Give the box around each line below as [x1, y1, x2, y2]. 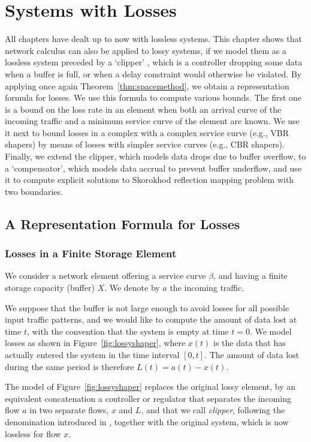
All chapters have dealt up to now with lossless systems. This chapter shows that [5, 32, 302, 45]
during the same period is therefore [5, 360, 134, 372]
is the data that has [213, 336, 286, 349]
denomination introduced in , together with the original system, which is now [5, 415, 289, 428]
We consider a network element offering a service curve [5, 269, 206, 282]
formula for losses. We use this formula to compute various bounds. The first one [5, 91, 302, 104]
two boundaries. [5, 185, 63, 197]
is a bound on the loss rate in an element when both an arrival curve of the [5, 103, 282, 115]
